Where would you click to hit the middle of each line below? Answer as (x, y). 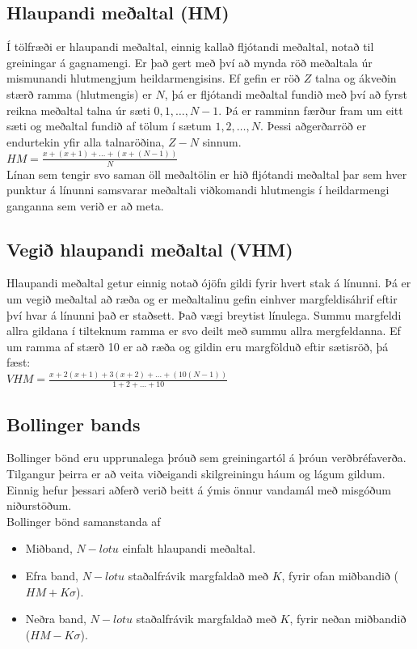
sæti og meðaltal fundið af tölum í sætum (109, 126)
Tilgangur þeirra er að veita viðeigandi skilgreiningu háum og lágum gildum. (196, 473)
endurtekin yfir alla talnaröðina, (86, 141)
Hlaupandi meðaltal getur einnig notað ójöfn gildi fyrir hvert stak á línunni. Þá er (209, 283)
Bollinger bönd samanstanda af (84, 521)
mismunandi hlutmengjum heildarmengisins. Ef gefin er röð (154, 78)
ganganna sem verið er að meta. (85, 205)
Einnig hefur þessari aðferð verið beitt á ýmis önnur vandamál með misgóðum (199, 489)
